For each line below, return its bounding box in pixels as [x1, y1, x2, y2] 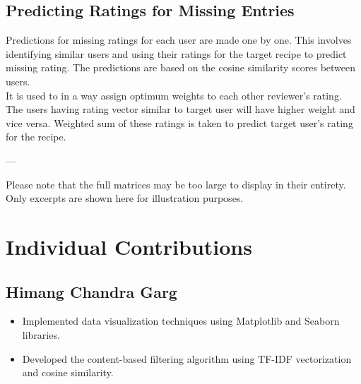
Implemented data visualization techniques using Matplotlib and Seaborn [22, 313, 340, 328]
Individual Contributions [6, 232, 252, 260]
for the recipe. [6, 129, 66, 144]
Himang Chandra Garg [6, 280, 177, 302]
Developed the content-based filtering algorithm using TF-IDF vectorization [22, 351, 352, 366]
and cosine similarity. [22, 365, 114, 380]
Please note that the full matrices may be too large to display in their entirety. [6, 176, 346, 191]
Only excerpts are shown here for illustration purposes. [6, 191, 244, 205]
